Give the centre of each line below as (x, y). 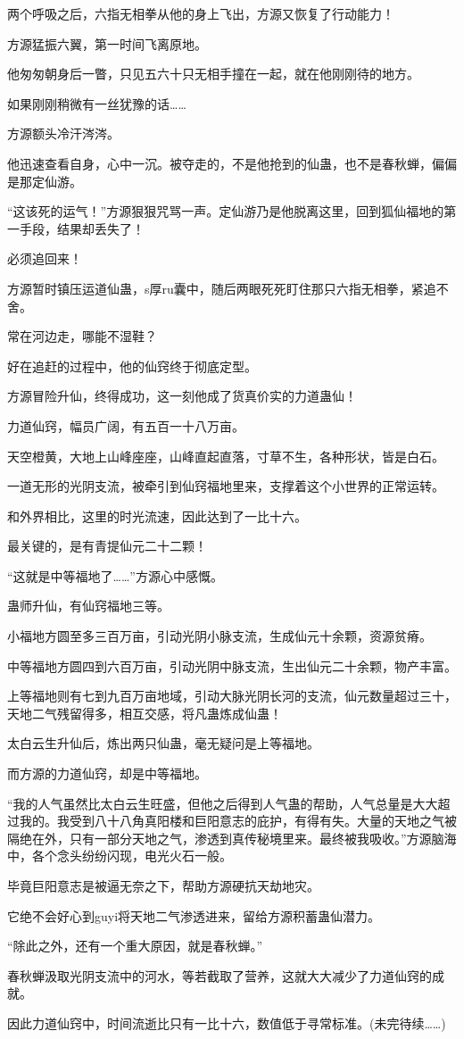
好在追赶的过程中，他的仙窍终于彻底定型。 (132, 366)
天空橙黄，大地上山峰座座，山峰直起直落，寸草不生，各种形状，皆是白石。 (226, 456)
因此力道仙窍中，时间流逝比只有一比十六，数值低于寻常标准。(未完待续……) (227, 1022)
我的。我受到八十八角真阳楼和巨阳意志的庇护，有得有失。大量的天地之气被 (238, 821)
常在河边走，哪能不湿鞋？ (82, 336)
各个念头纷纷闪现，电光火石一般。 (132, 856)
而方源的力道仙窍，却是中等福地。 (107, 773)
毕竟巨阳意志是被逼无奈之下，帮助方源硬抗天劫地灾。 (163, 885)
